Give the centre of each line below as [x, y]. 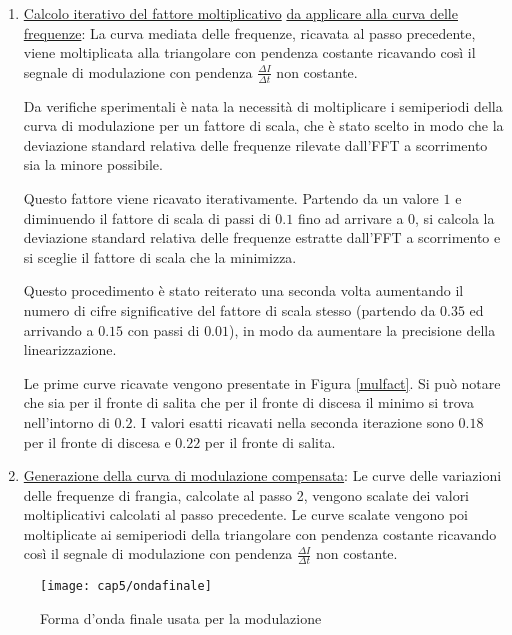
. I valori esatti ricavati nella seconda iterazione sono [293, 421]
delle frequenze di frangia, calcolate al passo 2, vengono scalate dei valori [246, 494]
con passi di [163, 329]
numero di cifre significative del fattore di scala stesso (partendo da [229, 309]
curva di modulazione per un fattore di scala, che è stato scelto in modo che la [263, 125]
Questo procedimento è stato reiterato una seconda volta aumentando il [243, 290]
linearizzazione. [70, 349]
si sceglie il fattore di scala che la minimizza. [160, 256]
